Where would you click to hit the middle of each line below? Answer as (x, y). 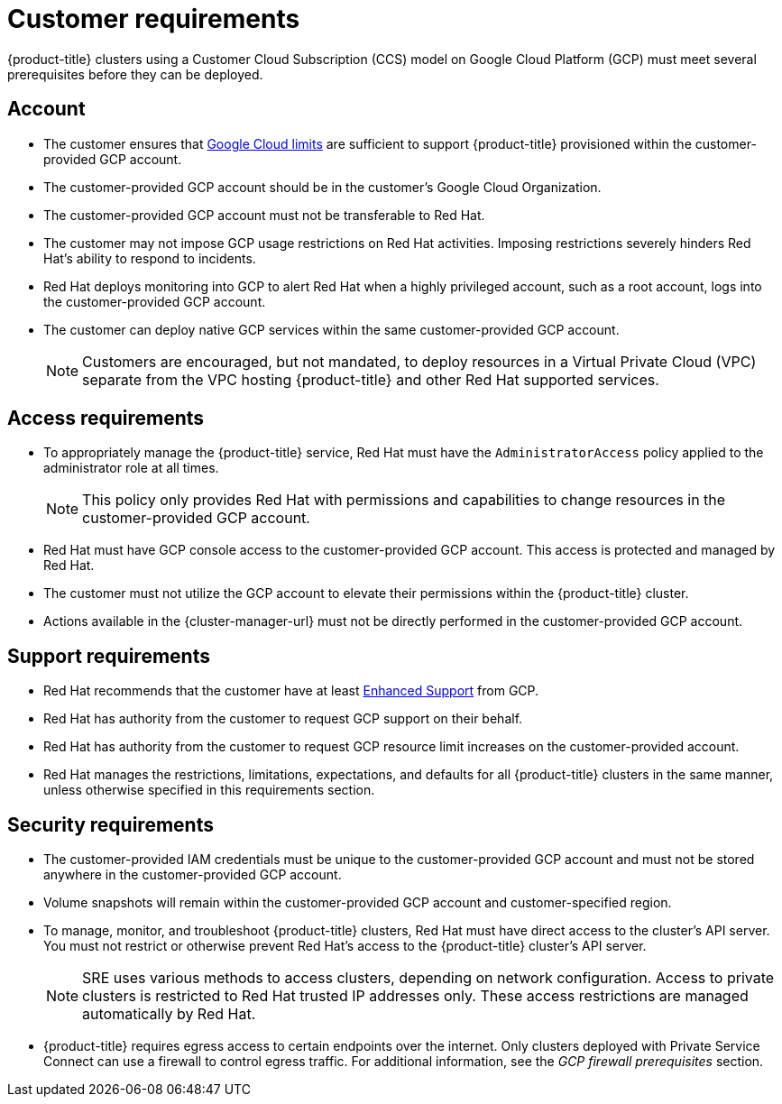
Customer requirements (154, 19)
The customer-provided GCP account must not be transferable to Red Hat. (264, 215)
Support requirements (109, 656)
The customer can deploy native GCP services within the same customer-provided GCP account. (331, 329)
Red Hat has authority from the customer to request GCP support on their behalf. (283, 719)
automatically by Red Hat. (169, 1014)
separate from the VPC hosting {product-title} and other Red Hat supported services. (371, 379)
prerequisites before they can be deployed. (135, 74)
